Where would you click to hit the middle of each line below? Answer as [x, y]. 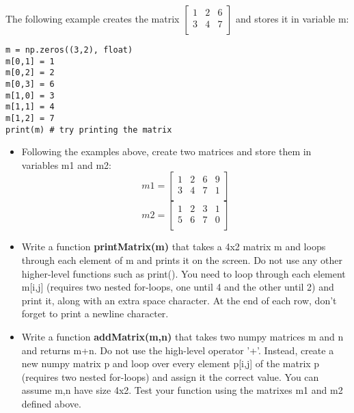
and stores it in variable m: [292, 18]
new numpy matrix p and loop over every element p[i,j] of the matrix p [171, 363]
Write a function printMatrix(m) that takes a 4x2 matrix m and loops [174, 247]
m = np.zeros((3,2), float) [69, 50]
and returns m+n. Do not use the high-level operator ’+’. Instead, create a [178, 350]
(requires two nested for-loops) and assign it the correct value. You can [170, 376]
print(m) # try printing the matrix [89, 130]
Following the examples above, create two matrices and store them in [166, 151]
